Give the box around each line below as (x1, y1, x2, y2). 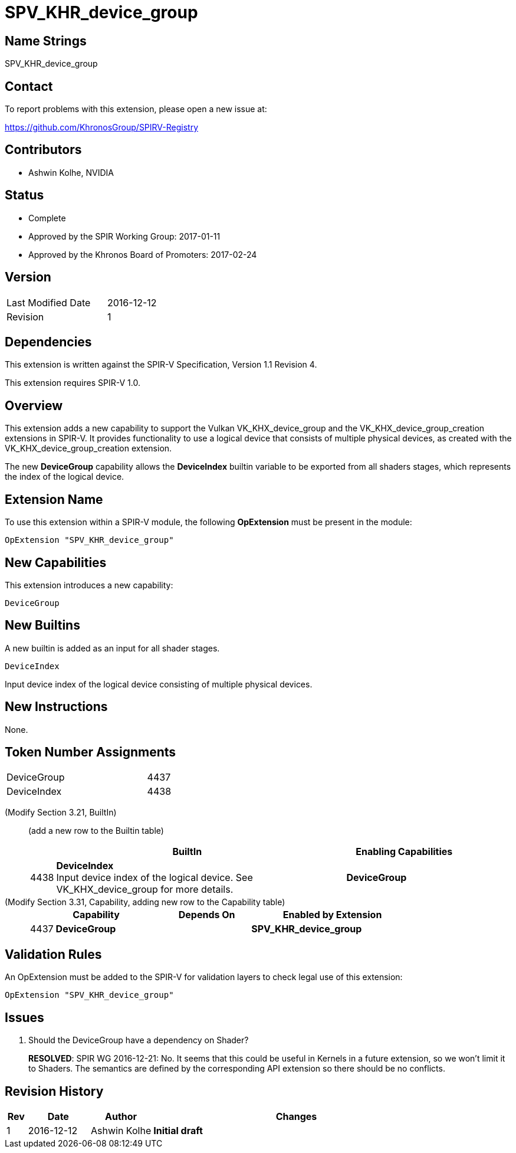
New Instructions (5, 699, 108, 715)
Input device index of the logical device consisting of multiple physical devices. (5, 679, 313, 689)
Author (105, 1110, 137, 1122)
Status (5, 188, 44, 203)
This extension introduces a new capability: (5, 579, 173, 590)
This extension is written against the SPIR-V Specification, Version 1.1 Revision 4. (5, 359, 317, 370)
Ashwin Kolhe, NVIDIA (28, 167, 114, 178)
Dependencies (5, 334, 92, 349)
